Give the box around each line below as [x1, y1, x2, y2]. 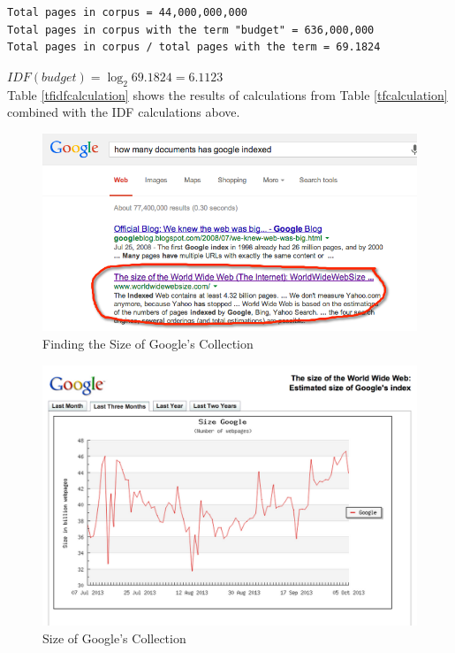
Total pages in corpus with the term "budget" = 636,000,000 [7, 23, 375, 36]
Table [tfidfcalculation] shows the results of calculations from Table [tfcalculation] [7, 85, 448, 104]
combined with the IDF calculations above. [7, 103, 240, 121]
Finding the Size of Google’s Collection [42, 334, 254, 352]
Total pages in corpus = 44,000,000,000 [7, 6, 248, 19]
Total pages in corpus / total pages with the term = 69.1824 [7, 41, 381, 54]
